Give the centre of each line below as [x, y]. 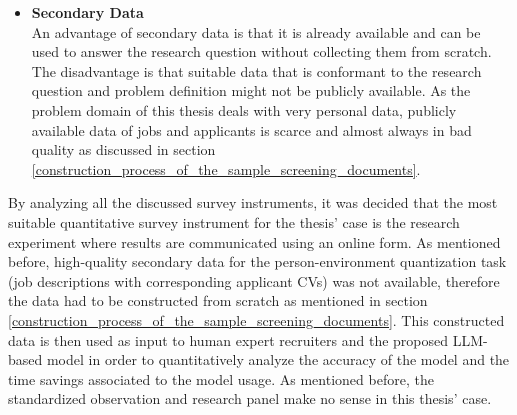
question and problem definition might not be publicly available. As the [251, 90]
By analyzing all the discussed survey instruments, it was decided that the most [253, 202]
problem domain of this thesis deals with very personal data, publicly [244, 109]
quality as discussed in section [123, 149]
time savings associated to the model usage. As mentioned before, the [221, 378]
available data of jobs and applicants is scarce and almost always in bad [251, 129]
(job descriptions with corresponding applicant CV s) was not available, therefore [254, 280]
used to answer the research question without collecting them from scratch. [261, 51]
